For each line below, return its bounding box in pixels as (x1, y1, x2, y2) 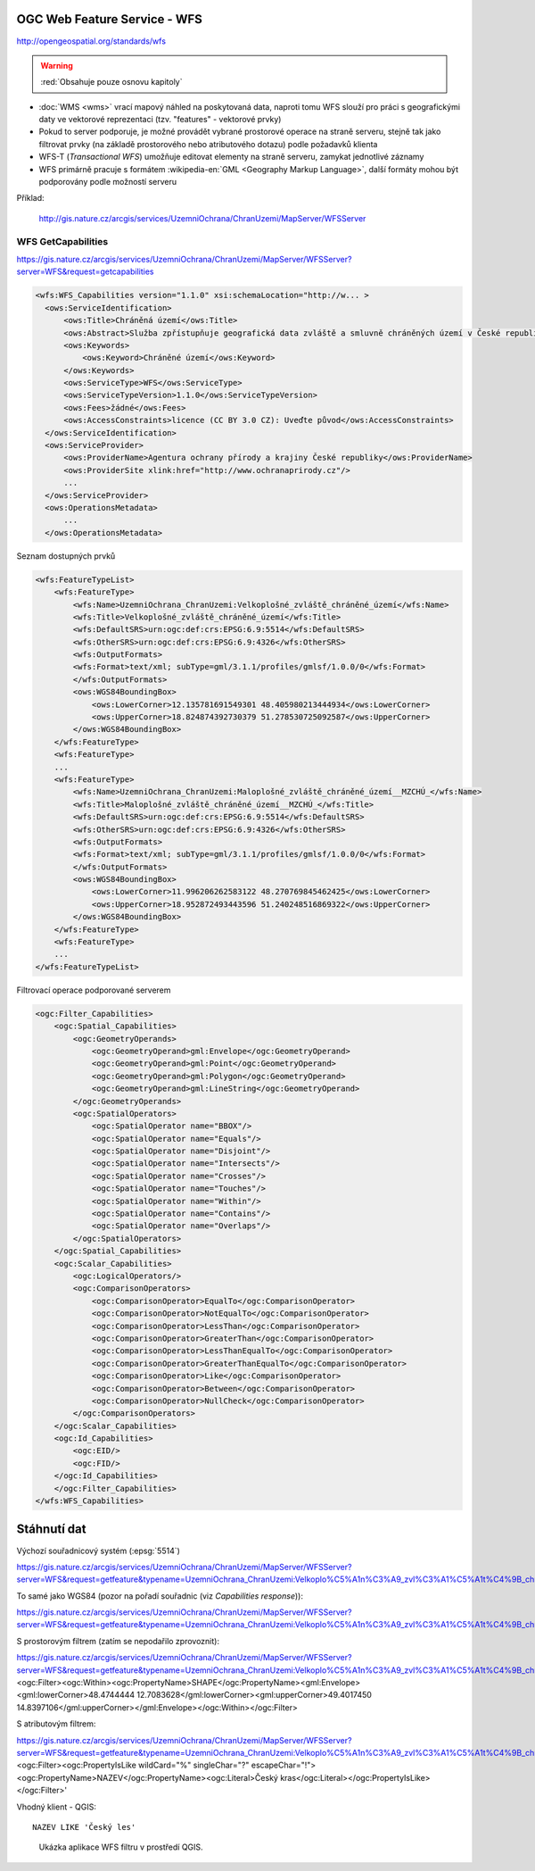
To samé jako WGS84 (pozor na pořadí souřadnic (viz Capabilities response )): (16, 1590, 303, 1601)
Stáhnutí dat (16, 1522, 86, 1537)
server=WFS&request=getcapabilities (16, 266, 154, 277)
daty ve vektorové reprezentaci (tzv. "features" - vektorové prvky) (38, 114, 282, 125)
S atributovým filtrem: (16, 1718, 96, 1729)
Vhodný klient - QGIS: (16, 1801, 97, 1812)
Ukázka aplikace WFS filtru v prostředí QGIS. (38, 1842, 204, 1852)
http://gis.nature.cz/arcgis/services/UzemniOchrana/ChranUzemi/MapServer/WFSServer (38, 212, 366, 223)
